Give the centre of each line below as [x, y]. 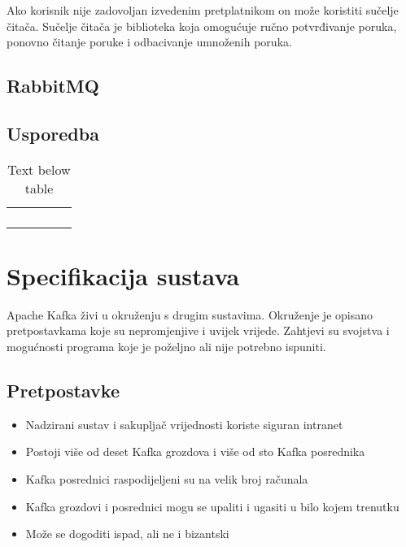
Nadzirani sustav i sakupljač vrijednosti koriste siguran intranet [184, 424]
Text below [39, 169]
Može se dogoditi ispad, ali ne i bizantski [127, 534]
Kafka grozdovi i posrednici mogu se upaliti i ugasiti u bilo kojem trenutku [212, 506]
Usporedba [53, 133]
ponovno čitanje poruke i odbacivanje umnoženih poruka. [149, 42]
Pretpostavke [63, 391]
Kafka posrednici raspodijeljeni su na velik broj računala [167, 479]
